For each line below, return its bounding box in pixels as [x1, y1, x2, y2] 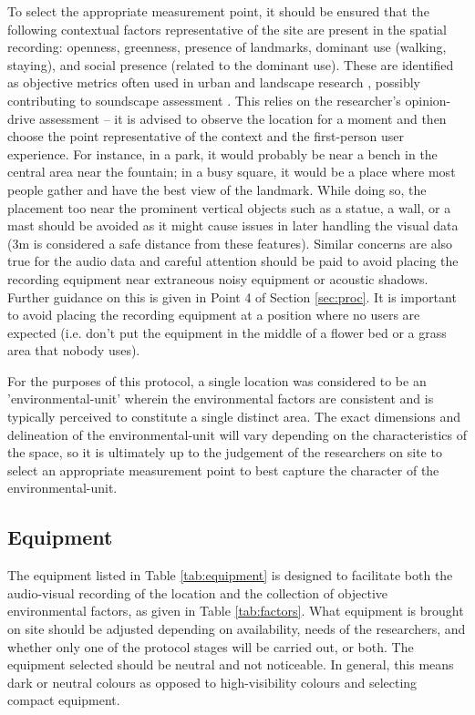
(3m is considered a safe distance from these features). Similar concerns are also [7, 233, 453, 252]
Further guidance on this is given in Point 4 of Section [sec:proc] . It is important [7, 287, 457, 306]
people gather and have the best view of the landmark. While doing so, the [7, 179, 427, 199]
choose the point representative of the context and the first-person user [7, 127, 404, 146]
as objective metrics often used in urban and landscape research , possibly [7, 73, 420, 92]
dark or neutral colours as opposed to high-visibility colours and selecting [7, 672, 418, 691]
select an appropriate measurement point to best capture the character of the [7, 460, 439, 479]
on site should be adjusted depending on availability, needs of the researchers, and [7, 619, 466, 638]
